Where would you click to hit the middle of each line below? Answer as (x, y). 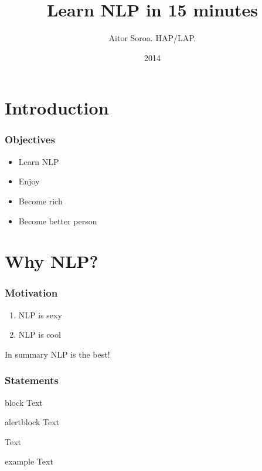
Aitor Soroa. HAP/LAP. (152, 38)
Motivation (31, 293)
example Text (29, 461)
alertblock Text (32, 422)
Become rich (40, 201)
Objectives (30, 139)
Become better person (58, 221)
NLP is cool (40, 334)
